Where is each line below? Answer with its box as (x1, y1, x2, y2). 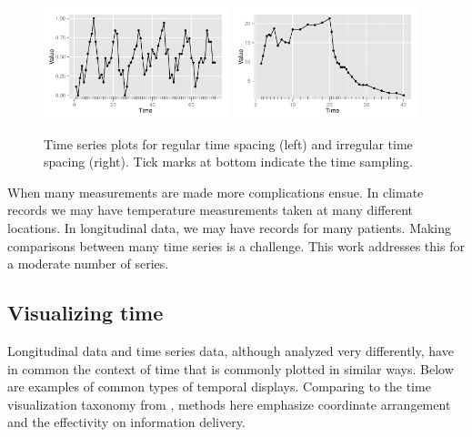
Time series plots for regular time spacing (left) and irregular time (44, 134, 413, 153)
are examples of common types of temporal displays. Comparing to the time (7, 377, 431, 396)
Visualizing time (7, 299, 164, 327)
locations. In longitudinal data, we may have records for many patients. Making (7, 218, 452, 238)
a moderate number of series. (7, 254, 169, 273)
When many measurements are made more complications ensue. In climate (7, 182, 424, 201)
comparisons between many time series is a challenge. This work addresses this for (7, 236, 465, 255)
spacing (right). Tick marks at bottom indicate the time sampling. (44, 152, 413, 171)
